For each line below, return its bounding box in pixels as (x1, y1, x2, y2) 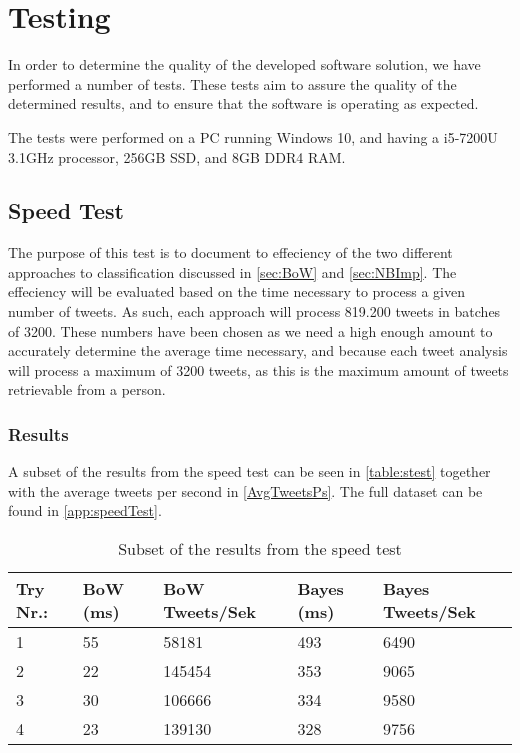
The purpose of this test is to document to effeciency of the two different (8, 242, 453, 263)
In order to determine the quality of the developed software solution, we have (8, 54, 481, 75)
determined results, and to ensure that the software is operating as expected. (8, 93, 479, 114)
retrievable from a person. (8, 379, 166, 400)
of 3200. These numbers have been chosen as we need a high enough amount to (8, 320, 493, 341)
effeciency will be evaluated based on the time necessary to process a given (8, 281, 465, 302)
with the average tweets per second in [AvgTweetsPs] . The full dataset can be (8, 480, 483, 501)
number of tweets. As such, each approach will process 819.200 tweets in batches (8, 301, 501, 322)
